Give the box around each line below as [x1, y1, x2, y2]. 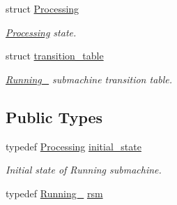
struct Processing [6, 1, 79, 15]
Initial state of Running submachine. [6, 162, 162, 177]
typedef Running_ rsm [6, 185, 103, 200]
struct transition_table [6, 48, 104, 63]
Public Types [6, 106, 103, 127]
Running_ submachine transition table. [6, 71, 173, 86]
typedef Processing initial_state [6, 139, 141, 153]
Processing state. [6, 24, 77, 39]
